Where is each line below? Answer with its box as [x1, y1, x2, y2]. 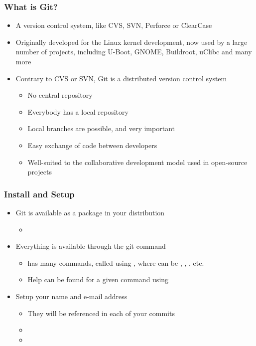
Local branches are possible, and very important [27, 123, 175, 134]
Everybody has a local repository [27, 106, 128, 117]
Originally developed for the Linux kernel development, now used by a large [15, 36, 248, 47]
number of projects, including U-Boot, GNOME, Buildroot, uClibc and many [15, 46, 252, 57]
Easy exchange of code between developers [27, 140, 157, 150]
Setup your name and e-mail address [15, 291, 128, 301]
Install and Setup [4, 187, 75, 200]
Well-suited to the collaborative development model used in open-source [27, 157, 248, 167]
